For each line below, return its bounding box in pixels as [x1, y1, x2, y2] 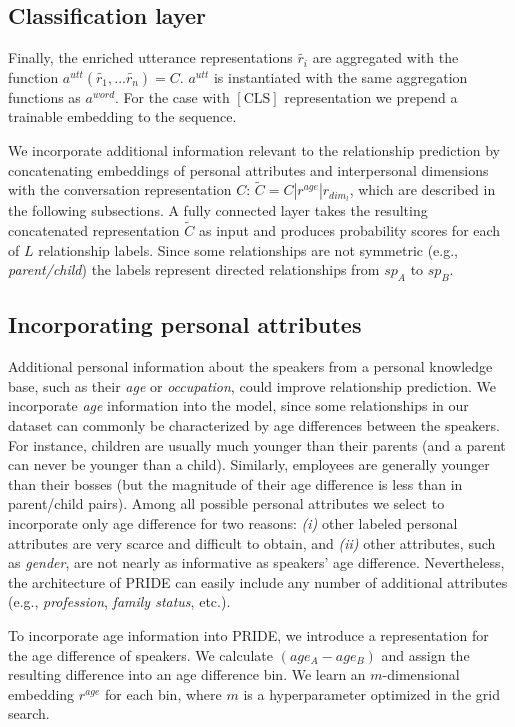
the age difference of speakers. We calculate [8, 644, 274, 665]
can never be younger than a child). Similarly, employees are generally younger [8, 454, 490, 475]
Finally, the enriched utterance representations [8, 47, 293, 68]
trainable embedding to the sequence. [8, 106, 237, 127]
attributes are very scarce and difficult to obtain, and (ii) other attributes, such [8, 532, 496, 553]
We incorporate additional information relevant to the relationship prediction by [8, 139, 500, 160]
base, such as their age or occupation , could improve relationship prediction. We [8, 375, 496, 396]
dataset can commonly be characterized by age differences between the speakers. [8, 415, 500, 436]
